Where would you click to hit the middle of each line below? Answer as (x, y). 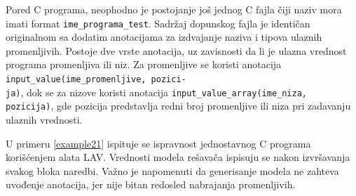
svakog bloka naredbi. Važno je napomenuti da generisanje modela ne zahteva (172, 170)
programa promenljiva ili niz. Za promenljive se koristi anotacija (144, 64)
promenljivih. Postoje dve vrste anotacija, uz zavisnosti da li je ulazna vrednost (176, 50)
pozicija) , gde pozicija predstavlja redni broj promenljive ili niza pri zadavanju (178, 106)
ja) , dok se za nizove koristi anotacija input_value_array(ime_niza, (157, 92)
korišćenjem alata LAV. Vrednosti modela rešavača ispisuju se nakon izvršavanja (178, 157)
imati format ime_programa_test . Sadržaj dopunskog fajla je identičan (158, 23)
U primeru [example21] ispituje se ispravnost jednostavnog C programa (158, 143)
